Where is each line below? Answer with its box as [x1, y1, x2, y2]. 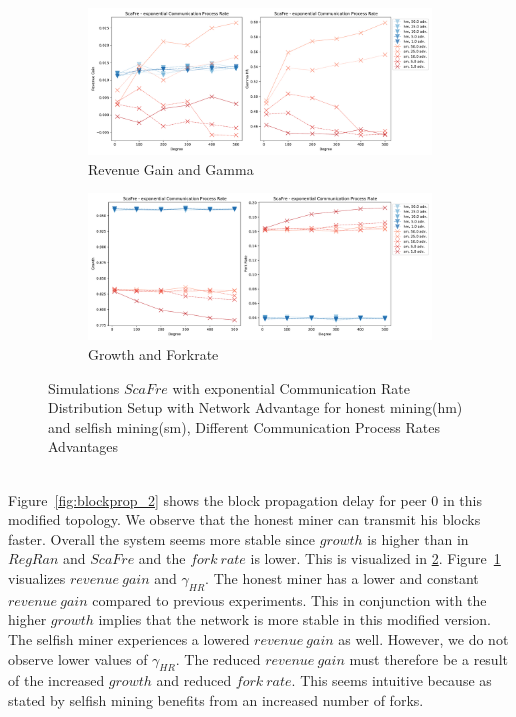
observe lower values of [8, 648, 148, 669]
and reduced [156, 670, 232, 691]
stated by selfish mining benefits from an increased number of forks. [8, 689, 424, 710]
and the [138, 548, 186, 569]
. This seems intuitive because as [291, 670, 492, 691]
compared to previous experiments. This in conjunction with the [92, 589, 487, 610]
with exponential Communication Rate [172, 377, 410, 398]
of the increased [8, 670, 105, 691]
